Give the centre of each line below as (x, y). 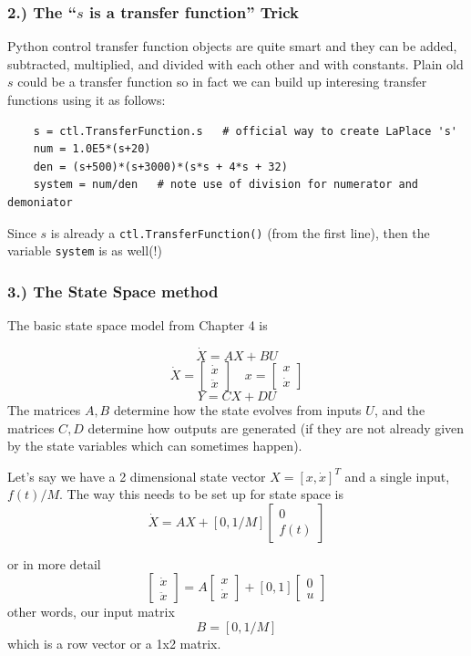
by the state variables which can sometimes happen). (155, 446)
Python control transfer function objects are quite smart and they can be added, (232, 46)
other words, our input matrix (91, 612)
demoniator (40, 202)
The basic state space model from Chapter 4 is (138, 325)
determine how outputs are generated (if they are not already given (276, 427)
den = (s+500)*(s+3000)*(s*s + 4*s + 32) (160, 167)
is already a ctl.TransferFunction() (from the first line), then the (240, 232)
